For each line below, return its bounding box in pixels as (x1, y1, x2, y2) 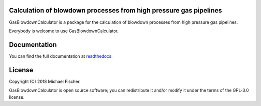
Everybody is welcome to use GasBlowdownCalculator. (9, 28, 119, 34)
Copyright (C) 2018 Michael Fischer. (9, 79, 81, 84)
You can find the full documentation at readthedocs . (9, 53, 113, 59)
